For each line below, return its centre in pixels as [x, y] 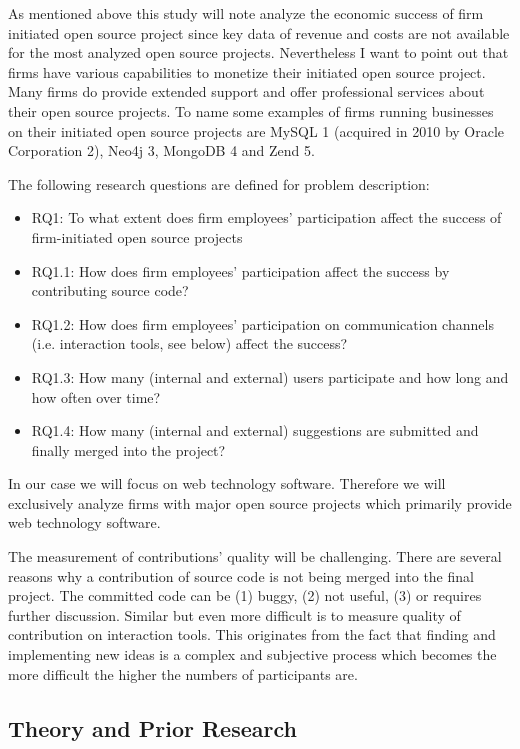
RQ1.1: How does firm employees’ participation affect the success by [240, 270]
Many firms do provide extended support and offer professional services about [246, 91]
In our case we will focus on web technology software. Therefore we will [227, 483]
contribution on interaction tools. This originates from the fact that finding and [252, 634]
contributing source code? [110, 290]
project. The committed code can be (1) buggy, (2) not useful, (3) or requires [245, 595]
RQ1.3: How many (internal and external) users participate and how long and [270, 376]
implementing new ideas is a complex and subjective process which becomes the [252, 654]
